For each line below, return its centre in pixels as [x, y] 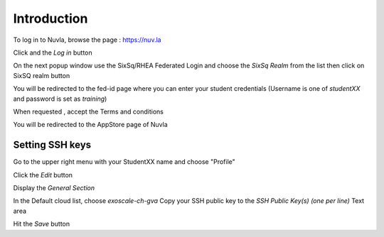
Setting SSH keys [52, 145]
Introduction [50, 18]
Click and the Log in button [53, 53]
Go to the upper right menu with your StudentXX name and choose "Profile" [124, 162]
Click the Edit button [43, 175]
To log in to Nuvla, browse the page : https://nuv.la [87, 40]
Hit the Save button [42, 224]
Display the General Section [54, 187]
